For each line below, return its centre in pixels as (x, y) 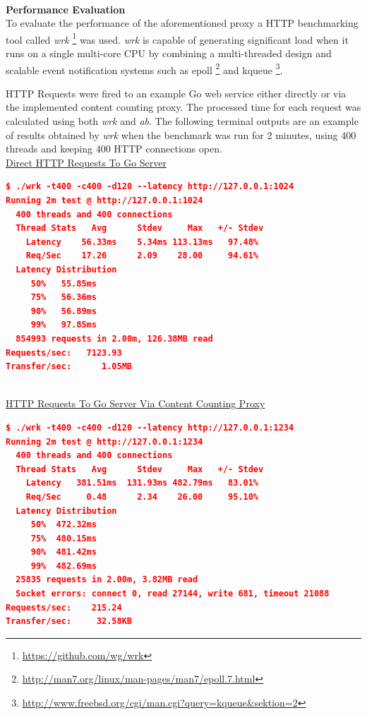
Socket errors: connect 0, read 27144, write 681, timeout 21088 (173, 594)
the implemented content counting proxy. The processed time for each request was (183, 107)
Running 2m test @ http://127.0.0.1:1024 (104, 201)
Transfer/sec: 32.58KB (69, 621)
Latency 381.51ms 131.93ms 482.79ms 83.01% (142, 483)
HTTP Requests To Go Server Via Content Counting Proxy (136, 403)
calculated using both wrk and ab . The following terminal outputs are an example (182, 121)
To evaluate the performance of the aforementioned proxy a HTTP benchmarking (182, 23)
